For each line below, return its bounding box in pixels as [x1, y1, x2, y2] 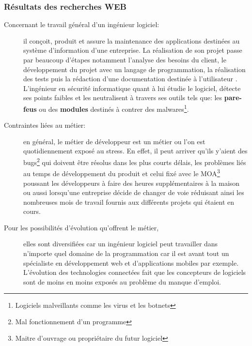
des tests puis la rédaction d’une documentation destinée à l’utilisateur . [23, 74, 237, 84]
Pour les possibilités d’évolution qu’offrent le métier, [4, 222, 159, 232]
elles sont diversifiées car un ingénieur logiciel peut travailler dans [23, 239, 218, 249]
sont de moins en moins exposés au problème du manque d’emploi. [23, 276, 221, 286]
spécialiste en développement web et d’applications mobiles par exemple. [23, 257, 239, 268]
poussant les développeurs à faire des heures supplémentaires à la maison [23, 178, 240, 188]
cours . [23, 206, 41, 216]
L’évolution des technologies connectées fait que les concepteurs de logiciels [23, 267, 246, 277]
